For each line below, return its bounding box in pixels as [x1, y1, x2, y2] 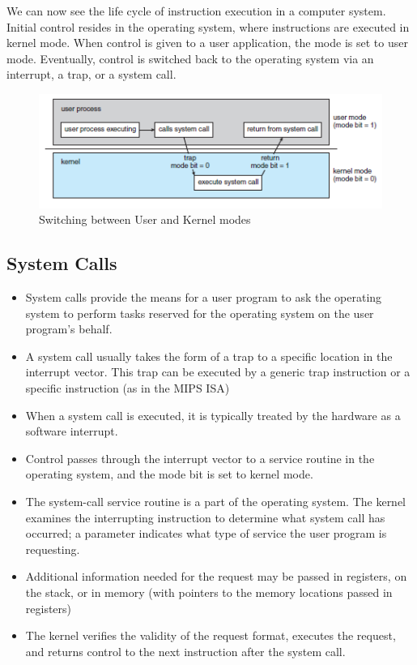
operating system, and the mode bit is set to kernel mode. [25, 466, 313, 483]
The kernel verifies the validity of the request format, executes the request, [25, 627, 396, 644]
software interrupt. [25, 423, 118, 440]
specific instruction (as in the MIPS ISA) [25, 380, 230, 397]
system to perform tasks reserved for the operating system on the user [25, 304, 374, 321]
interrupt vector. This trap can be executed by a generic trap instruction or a [25, 363, 411, 380]
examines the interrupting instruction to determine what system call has [25, 508, 385, 526]
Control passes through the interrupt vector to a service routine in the [25, 449, 375, 466]
